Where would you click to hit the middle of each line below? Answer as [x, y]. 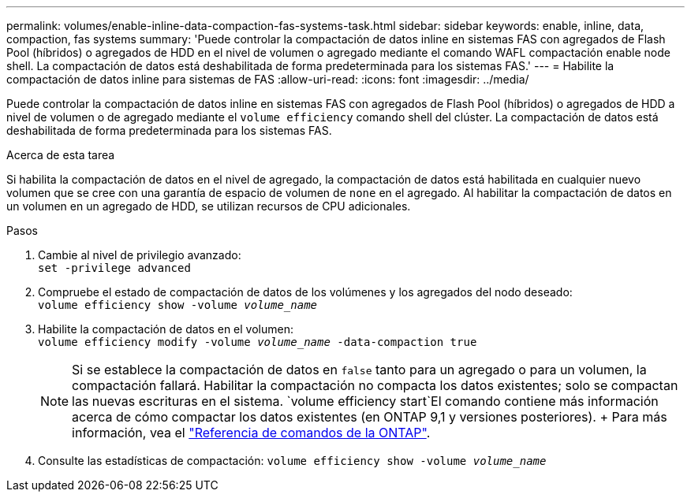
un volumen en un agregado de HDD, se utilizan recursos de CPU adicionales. [209, 206]
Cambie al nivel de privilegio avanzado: [140, 255]
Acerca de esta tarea [61, 155]
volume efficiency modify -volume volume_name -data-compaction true [258, 342]
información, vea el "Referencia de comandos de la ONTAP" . [251, 433]
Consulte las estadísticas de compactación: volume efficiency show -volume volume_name [292, 461]
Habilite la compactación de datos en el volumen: [166, 329]
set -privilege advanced [114, 268]
